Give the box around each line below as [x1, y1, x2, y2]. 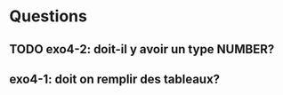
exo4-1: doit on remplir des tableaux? [9, 71, 221, 86]
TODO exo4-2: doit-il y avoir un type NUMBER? [9, 42, 275, 57]
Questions [9, 6, 87, 27]
